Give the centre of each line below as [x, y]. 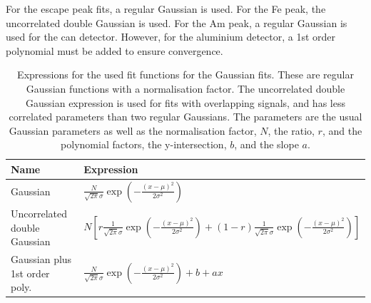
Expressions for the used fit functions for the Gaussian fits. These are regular [185, 75]
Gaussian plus [41, 259]
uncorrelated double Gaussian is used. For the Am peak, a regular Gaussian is [177, 22]
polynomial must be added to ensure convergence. [115, 50]
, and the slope [266, 144]
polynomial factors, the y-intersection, [144, 144]
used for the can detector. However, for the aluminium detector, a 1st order [171, 37]
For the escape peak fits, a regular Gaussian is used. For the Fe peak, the [166, 9]
